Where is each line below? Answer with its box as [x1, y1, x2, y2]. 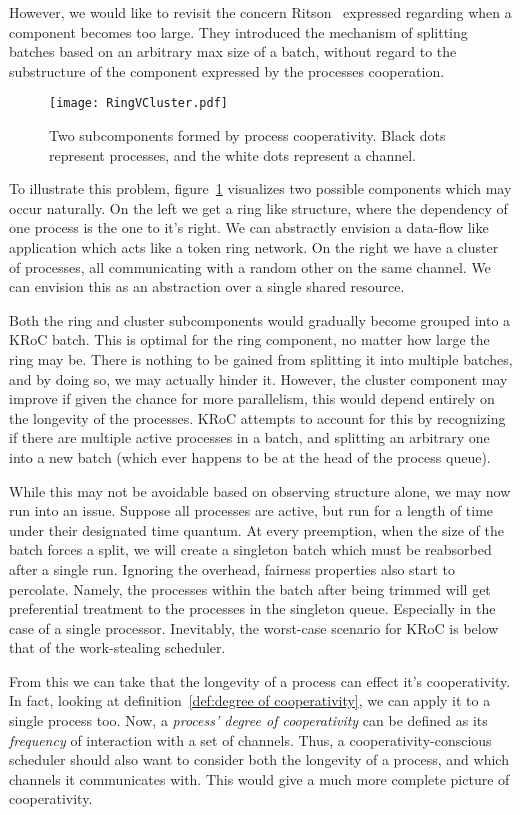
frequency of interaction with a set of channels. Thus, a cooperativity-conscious [9, 729, 492, 750]
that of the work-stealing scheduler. [9, 637, 226, 658]
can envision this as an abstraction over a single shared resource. [9, 276, 405, 297]
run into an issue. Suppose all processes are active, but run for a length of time [9, 500, 494, 521]
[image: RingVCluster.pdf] [49, 96, 228, 111]
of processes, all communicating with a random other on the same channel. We [9, 256, 491, 277]
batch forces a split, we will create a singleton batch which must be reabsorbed [9, 539, 492, 560]
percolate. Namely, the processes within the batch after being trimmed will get [9, 578, 491, 599]
